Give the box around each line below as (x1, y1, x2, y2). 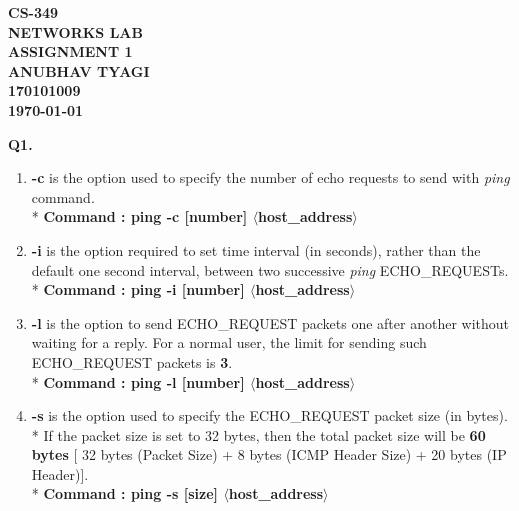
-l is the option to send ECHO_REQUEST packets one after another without (31, 312, 509, 333)
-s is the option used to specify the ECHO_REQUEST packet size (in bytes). (31, 405, 508, 426)
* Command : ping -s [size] (31, 483, 219, 504)
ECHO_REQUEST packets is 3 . (31, 351, 233, 372)
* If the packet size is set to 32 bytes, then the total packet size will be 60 (31, 424, 486, 445)
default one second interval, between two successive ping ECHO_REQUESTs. (31, 259, 509, 280)
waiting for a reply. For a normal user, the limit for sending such (31, 332, 427, 353)
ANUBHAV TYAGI (8, 60, 150, 81)
